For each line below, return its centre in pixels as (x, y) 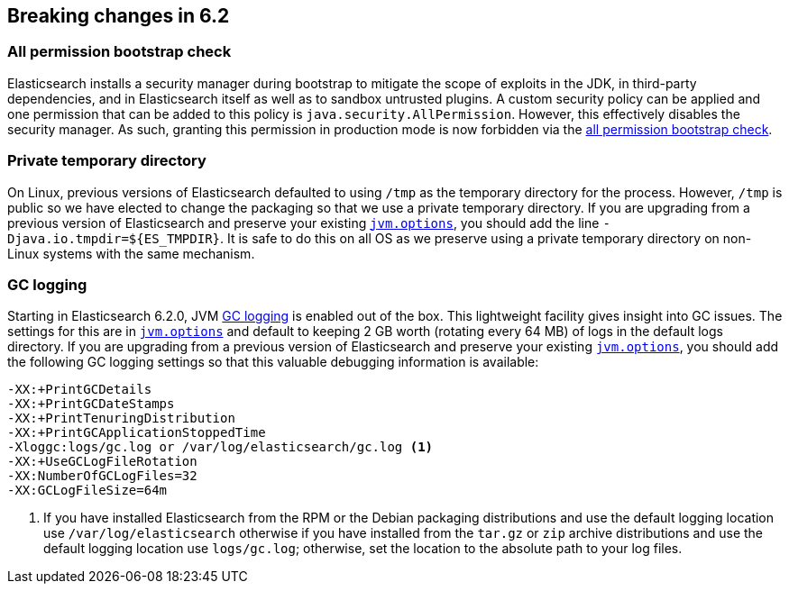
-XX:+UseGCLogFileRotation (102, 462)
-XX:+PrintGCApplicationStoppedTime (137, 433)
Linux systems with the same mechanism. (131, 253)
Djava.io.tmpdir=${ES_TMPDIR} (114, 238)
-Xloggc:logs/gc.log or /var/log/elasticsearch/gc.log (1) (220, 447)
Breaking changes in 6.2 (119, 16)
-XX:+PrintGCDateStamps (91, 404)
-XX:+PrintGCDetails (80, 390)
